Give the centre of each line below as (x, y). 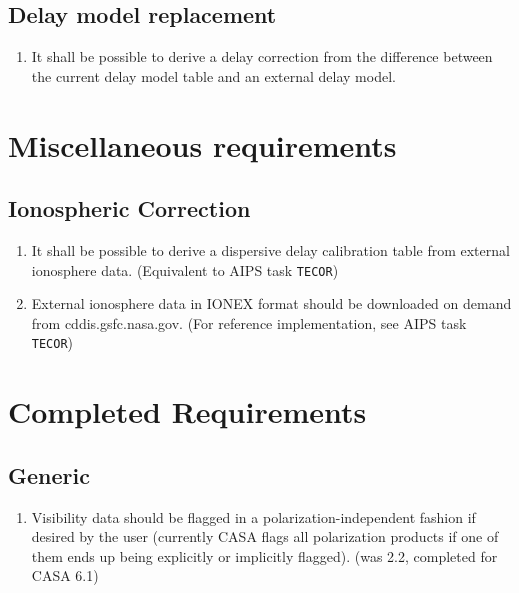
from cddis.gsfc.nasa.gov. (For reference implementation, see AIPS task (249, 322)
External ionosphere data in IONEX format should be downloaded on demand (271, 303)
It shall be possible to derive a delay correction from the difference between (262, 56)
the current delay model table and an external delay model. (213, 75)
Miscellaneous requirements (202, 144)
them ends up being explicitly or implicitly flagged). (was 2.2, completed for (264, 555)
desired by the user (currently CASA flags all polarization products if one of (265, 536)
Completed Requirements (187, 411)
